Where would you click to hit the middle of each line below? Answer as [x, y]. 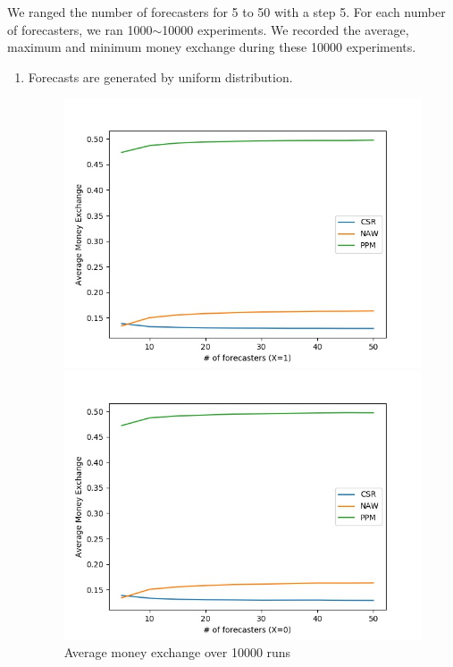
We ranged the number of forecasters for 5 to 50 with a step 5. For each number [226, 12]
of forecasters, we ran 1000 [80, 29]
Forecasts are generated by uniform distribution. [160, 76]
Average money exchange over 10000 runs [177, 651]
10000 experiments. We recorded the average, [285, 29]
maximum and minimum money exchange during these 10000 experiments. [212, 47]
